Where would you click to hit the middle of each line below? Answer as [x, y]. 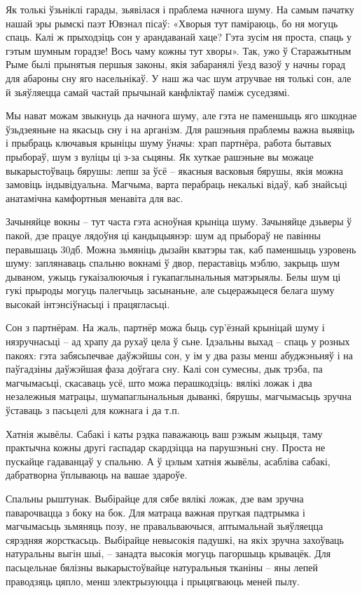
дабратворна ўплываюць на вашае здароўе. [97, 475]
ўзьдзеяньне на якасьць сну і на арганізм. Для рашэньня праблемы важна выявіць [180, 129]
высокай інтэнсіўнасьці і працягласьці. [88, 304]
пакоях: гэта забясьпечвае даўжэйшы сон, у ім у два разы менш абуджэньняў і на [179, 355]
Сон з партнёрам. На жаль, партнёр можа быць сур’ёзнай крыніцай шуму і [165, 327]
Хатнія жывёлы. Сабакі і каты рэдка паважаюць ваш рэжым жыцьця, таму [164, 433]
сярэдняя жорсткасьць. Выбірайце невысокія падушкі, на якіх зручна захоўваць [175, 539]
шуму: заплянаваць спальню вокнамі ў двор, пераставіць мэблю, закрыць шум [173, 263]
